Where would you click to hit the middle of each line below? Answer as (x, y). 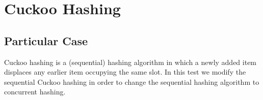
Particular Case (46, 40)
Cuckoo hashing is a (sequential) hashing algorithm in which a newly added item (130, 62)
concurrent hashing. (35, 92)
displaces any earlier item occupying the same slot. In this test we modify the (125, 72)
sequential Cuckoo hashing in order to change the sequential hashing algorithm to (132, 81)
